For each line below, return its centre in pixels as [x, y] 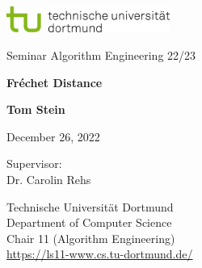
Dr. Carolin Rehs [49, 180]
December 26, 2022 [53, 136]
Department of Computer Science [89, 222]
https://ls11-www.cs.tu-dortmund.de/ [100, 254]
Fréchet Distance [55, 82]
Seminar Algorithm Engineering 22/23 [101, 55]
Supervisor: [34, 163]
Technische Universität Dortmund [90, 206]
